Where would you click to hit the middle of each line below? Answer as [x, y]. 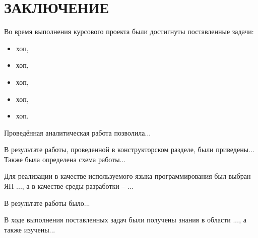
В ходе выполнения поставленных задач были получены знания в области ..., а [125, 220]
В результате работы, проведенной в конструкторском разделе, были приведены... [129, 149]
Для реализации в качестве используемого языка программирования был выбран [127, 176]
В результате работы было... [47, 203]
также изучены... [30, 229]
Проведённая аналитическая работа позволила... [78, 132]
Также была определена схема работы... [65, 159]
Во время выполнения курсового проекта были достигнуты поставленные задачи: [129, 31]
